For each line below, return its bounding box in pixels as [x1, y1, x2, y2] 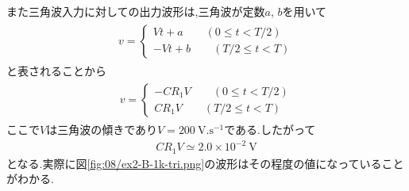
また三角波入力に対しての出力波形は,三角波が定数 [6, 3, 265, 19]
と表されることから [6, 62, 106, 78]
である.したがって [224, 121, 316, 138]
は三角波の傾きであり [46, 121, 158, 138]
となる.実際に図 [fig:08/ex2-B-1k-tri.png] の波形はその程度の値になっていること [6, 155, 404, 171]
